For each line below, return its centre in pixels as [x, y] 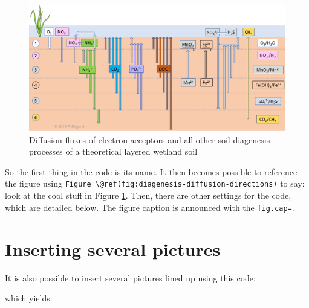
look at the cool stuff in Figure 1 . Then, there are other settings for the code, [148, 195]
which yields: [29, 298]
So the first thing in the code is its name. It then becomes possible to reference [151, 171]
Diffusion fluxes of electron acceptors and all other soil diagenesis [150, 139]
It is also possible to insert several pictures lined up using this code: [130, 278]
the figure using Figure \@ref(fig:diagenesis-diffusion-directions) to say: [155, 183]
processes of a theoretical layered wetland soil [113, 151]
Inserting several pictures [113, 249]
